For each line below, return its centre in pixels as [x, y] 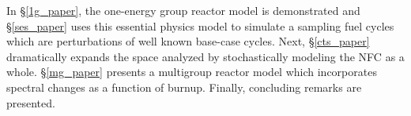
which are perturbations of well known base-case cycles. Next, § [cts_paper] [188, 41]
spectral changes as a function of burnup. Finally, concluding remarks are [184, 87]
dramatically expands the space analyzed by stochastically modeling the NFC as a [205, 56]
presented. [31, 102]
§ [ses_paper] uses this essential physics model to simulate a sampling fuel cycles [200, 25]
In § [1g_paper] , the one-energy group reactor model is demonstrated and [183, 10]
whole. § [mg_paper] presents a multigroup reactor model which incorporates [192, 72]
